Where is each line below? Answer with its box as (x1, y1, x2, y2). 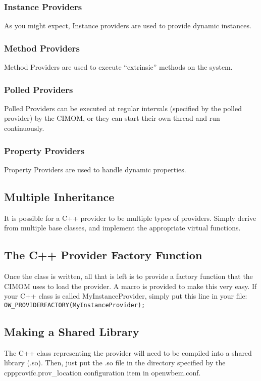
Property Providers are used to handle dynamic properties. (4, 164, 186, 174)
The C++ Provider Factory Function (4, 247, 202, 263)
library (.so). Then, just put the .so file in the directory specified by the (4, 357, 226, 368)
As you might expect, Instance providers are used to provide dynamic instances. (4, 20, 251, 31)
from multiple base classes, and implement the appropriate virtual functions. (4, 222, 241, 233)
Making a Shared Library (4, 323, 139, 339)
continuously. (4, 123, 44, 133)
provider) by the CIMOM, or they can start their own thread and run (4, 113, 220, 123)
